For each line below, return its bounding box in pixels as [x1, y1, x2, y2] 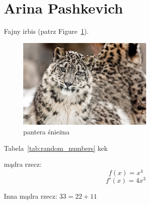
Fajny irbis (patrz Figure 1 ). [4, 26, 89, 36]
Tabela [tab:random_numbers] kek [4, 143, 108, 153]
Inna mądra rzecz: [4, 190, 58, 201]
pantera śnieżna [23, 126, 70, 136]
